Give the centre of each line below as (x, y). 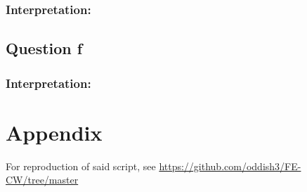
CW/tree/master (42, 180)
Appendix (54, 132)
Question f (44, 48)
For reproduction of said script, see (81, 166)
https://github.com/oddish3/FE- (230, 166)
